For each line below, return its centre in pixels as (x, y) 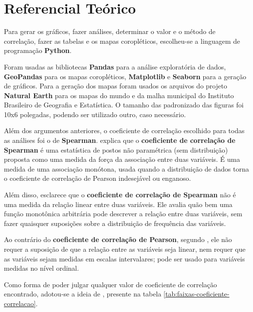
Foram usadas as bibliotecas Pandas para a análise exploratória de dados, (115, 66)
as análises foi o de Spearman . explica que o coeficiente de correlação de (120, 140)
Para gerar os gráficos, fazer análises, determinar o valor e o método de (110, 31)
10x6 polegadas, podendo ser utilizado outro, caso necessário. (95, 114)
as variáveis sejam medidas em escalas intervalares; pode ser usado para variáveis (125, 258)
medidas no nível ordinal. (42, 268)
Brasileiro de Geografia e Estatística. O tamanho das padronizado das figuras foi (124, 105)
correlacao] (20, 303)
